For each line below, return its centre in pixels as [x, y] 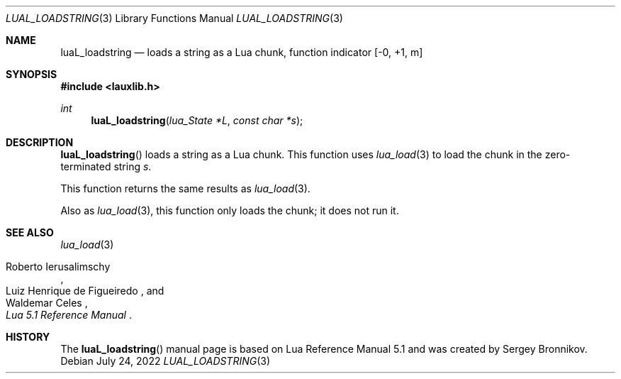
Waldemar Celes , [47, 303]
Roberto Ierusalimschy [58, 267]
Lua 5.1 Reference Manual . [69, 315]
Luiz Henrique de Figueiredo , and [85, 291]
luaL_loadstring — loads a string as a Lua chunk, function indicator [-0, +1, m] [242, 52]
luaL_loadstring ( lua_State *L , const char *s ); [197, 120]
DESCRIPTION [40, 142]
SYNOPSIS [32, 74]
